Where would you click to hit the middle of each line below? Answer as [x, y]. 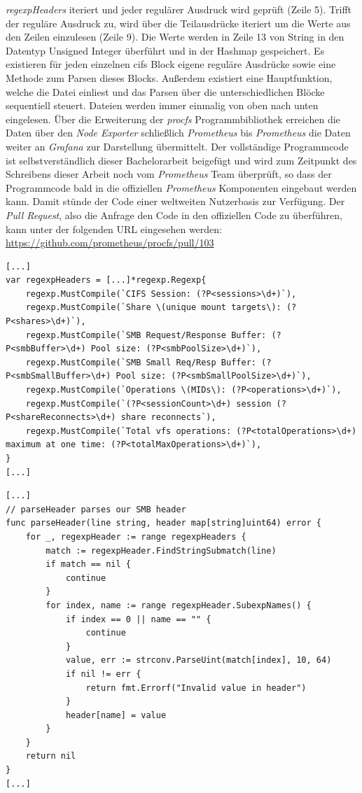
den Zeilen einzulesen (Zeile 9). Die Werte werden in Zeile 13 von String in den [175, 37]
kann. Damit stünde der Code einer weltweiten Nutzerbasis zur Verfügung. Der [175, 201]
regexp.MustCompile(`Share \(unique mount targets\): [153, 308]
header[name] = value [116, 715]
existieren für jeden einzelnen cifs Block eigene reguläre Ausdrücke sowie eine [171, 64]
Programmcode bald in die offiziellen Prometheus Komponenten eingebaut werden [181, 187]
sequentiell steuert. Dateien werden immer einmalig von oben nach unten [162, 105]
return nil [51, 756]
